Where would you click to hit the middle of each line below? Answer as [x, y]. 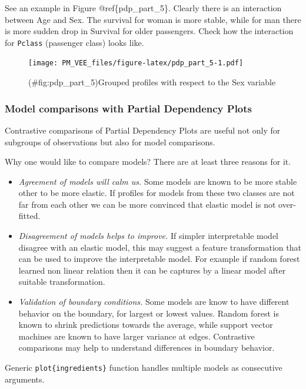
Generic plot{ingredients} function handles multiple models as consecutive [144, 367]
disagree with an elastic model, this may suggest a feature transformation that [160, 247]
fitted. [29, 216]
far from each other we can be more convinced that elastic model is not [147, 204]
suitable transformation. [62, 282]
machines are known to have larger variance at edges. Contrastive [137, 336]
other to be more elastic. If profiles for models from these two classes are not [157, 193]
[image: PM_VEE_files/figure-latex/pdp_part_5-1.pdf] [136, 63]
